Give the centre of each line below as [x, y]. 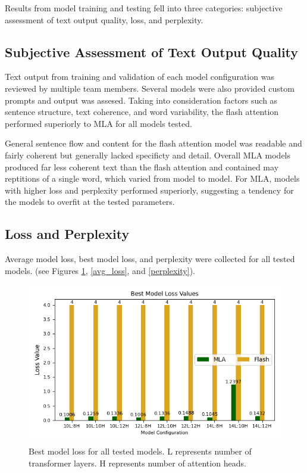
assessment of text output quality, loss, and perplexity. [104, 19]
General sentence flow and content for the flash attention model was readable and [153, 143]
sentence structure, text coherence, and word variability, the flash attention [142, 112]
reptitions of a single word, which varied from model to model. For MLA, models [152, 178]
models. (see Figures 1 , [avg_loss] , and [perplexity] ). [100, 270]
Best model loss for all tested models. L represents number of [140, 451]
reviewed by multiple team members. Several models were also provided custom [150, 88]
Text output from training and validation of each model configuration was [140, 77]
